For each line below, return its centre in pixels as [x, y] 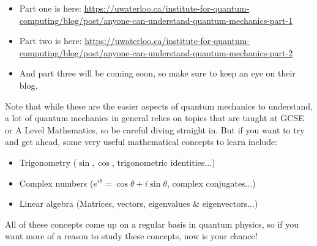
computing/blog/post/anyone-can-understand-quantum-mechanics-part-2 [156, 52]
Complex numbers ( [56, 183]
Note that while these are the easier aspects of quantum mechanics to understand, [159, 106]
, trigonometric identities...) [163, 162]
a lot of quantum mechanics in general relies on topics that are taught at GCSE [155, 118]
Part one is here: [50, 8]
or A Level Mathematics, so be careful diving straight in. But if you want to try [155, 129]
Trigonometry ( [48, 162]
